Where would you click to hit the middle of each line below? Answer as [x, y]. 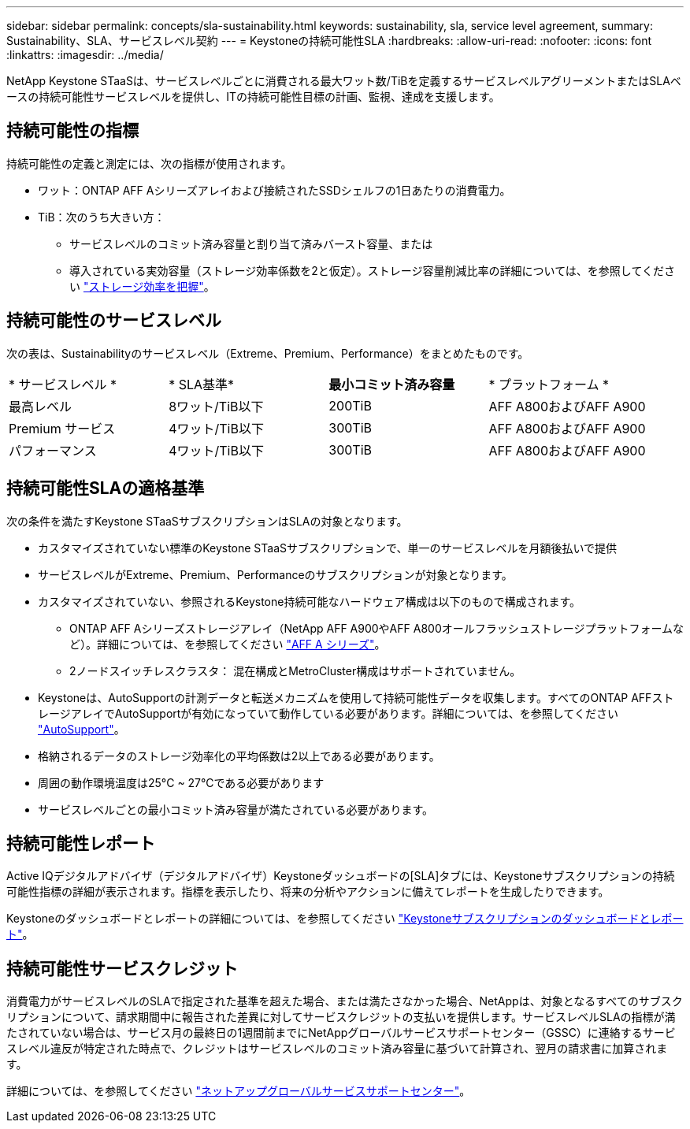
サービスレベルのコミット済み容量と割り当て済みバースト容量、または [251, 243]
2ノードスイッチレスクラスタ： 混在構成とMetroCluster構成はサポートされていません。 [295, 670]
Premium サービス [62, 428]
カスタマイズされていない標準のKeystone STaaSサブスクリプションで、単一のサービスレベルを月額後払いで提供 [328, 548]
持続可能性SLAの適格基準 [106, 488]
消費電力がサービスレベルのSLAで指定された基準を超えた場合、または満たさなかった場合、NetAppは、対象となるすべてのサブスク [345, 1001]
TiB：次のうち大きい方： [102, 217]
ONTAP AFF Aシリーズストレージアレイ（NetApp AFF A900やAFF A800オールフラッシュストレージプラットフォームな [377, 628]
